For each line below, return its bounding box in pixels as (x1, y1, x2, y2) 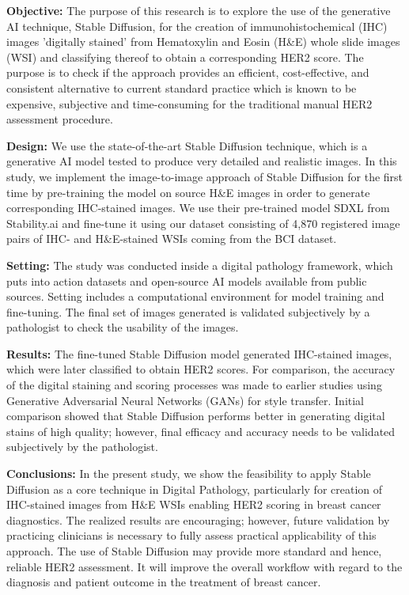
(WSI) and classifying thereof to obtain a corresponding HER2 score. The (6, 48, 364, 65)
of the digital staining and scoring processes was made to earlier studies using (6, 377, 382, 393)
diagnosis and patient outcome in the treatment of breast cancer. (6, 574, 321, 590)
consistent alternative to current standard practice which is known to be (6, 79, 357, 96)
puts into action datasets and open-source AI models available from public (6, 272, 367, 289)
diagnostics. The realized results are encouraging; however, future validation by (6, 511, 390, 528)
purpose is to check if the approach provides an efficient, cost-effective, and (6, 64, 369, 81)
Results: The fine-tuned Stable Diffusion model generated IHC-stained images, (6, 345, 392, 362)
